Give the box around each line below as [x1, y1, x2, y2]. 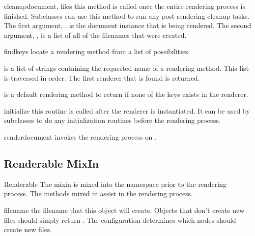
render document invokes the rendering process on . [4, 131, 157, 142]
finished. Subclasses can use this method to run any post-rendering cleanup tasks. [4, 10, 250, 21]
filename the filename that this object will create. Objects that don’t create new [4, 205, 245, 215]
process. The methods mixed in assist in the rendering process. [4, 188, 193, 199]
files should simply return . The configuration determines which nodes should [4, 214, 236, 225]
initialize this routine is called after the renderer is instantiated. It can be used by [4, 105, 250, 116]
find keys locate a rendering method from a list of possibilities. [4, 46, 190, 57]
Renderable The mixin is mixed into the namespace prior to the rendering [4, 178, 227, 189]
